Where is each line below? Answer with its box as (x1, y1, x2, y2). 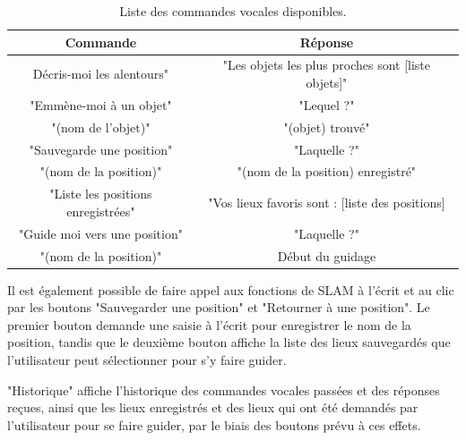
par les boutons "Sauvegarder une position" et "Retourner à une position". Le (7, 298, 430, 317)
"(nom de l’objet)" (51, 117, 151, 136)
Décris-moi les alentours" (32, 64, 169, 83)
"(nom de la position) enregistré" (237, 162, 417, 181)
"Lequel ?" (298, 95, 355, 114)
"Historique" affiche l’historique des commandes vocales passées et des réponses (7, 380, 440, 399)
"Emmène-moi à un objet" (30, 95, 172, 114)
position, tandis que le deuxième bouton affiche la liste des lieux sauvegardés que (7, 333, 451, 351)
